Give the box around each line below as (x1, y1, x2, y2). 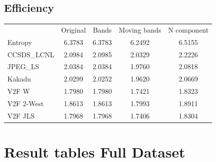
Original (61, 24, 86, 35)
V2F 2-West (7, 98, 44, 109)
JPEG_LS (7, 61, 39, 72)
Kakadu (7, 74, 31, 84)
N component (168, 24, 209, 35)
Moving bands (118, 24, 161, 35)
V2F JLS (7, 110, 35, 121)
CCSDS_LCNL (7, 49, 55, 59)
